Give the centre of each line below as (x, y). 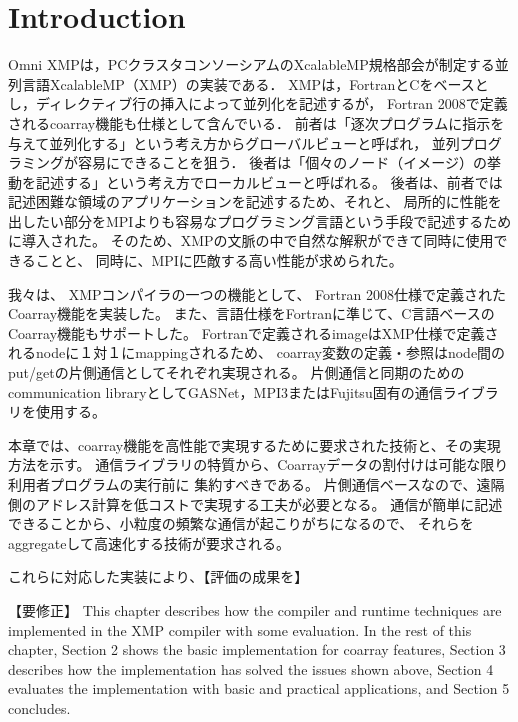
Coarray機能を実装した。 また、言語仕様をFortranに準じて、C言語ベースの (251, 313)
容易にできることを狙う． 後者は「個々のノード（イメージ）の (282, 162)
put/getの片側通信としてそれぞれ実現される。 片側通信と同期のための (236, 372)
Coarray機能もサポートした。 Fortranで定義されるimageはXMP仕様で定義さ (253, 332)
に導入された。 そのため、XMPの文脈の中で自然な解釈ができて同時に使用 (251, 240)
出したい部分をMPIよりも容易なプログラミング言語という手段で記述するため (260, 220)
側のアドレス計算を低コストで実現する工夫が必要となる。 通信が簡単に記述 (255, 503)
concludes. (39, 707)
